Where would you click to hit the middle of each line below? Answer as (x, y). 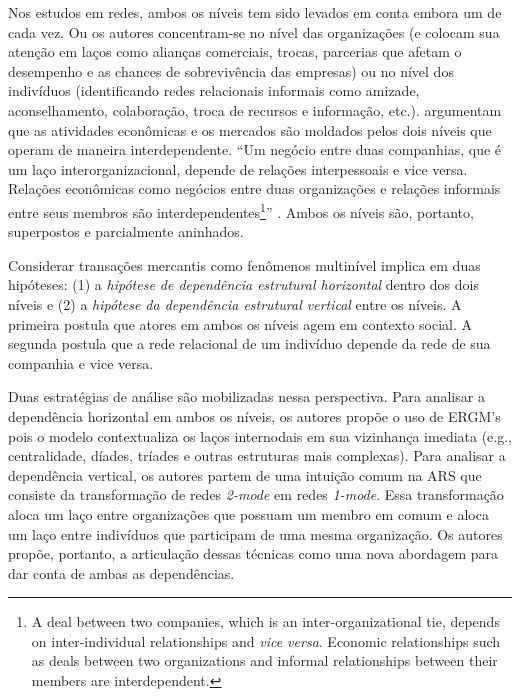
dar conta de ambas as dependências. (121, 572)
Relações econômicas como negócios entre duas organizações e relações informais (254, 188)
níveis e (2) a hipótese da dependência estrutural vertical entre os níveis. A (235, 303)
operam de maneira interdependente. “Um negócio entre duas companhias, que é (255, 149)
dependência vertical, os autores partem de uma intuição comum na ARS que (245, 474)
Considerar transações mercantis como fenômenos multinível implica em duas (244, 264)
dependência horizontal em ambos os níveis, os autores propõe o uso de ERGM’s (254, 415)
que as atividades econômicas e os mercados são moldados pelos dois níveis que (250, 129)
